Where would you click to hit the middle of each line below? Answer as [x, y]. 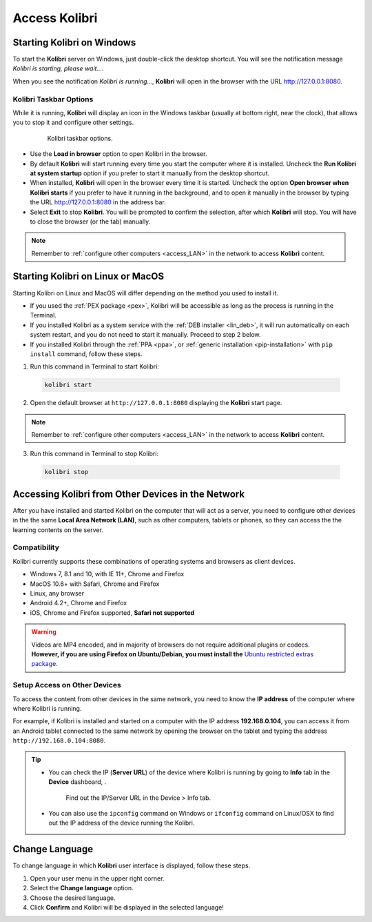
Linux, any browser [57, 594]
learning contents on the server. [58, 530]
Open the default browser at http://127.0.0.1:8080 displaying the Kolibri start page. [156, 403]
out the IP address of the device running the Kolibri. [122, 823]
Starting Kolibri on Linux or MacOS [89, 276]
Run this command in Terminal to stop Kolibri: [94, 454]
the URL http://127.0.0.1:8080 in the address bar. [98, 202]
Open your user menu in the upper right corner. [97, 878]
